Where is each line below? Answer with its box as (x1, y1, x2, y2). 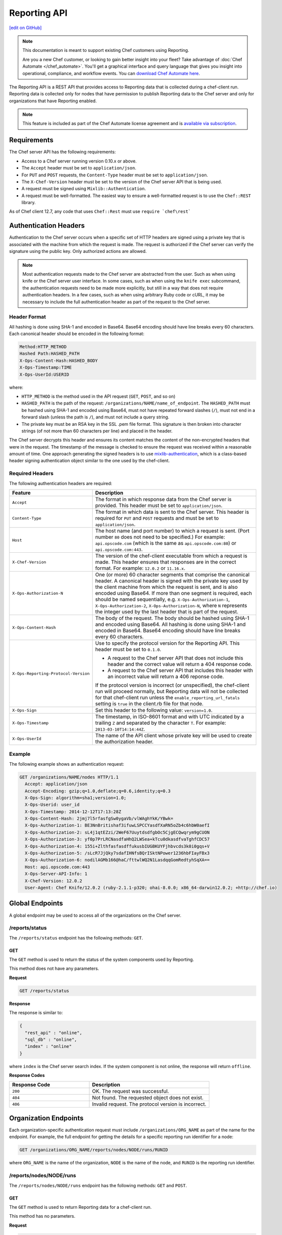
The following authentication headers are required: (9, 480, 113, 486)
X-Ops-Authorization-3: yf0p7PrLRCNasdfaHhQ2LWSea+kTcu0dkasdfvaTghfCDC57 (25, 836, 210, 842)
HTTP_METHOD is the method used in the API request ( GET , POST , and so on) (21, 393, 176, 399)
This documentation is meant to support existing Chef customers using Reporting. (22, 47, 190, 53)
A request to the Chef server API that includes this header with (107, 667, 253, 674)
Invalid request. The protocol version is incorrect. (92, 1101, 207, 1108)
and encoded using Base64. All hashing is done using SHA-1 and (95, 621, 246, 628)
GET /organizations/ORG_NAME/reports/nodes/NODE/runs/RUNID (19, 1147, 168, 1153)
